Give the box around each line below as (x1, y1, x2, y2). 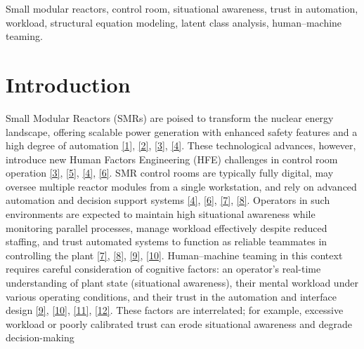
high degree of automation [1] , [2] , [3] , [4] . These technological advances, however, (6, 138, 356, 153)
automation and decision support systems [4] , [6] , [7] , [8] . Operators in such (6, 193, 330, 207)
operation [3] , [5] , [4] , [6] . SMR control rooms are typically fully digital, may (6, 165, 334, 180)
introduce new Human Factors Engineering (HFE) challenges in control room (6, 151, 338, 166)
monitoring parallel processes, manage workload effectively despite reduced (6, 220, 327, 235)
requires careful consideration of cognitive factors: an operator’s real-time (6, 261, 321, 276)
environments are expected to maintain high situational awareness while (6, 207, 316, 221)
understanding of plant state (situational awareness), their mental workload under (6, 275, 358, 290)
